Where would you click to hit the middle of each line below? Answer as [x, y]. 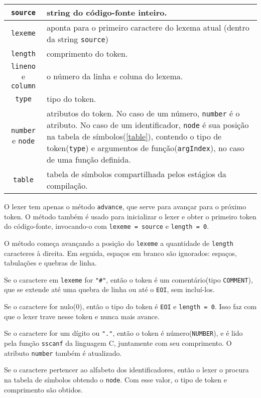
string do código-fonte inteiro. [107, 12]
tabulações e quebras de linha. [50, 263]
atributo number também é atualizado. [63, 353]
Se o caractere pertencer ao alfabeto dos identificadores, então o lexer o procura [126, 370]
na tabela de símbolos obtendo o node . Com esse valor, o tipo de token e [115, 379]
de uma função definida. [89, 159]
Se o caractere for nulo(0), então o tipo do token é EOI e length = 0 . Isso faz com [130, 306]
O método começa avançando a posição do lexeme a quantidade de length [119, 243]
